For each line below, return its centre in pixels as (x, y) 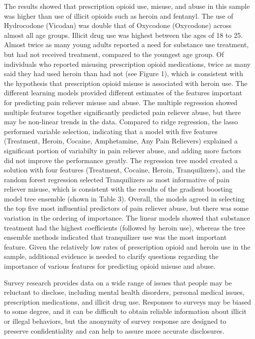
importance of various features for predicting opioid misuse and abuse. (110, 266)
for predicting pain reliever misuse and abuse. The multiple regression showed (121, 102)
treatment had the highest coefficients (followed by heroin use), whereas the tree (125, 227)
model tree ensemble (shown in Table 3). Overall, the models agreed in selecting (124, 198)
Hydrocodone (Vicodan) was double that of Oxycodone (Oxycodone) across (118, 25)
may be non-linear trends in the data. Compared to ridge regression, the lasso (121, 122)
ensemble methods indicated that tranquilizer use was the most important (115, 237)
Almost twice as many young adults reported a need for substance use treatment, (126, 44)
